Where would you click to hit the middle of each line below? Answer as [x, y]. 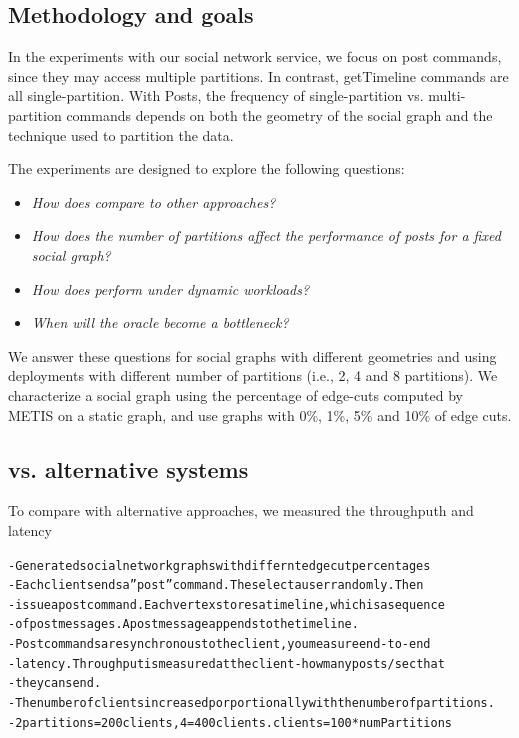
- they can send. [55, 683]
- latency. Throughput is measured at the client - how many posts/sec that [226, 663]
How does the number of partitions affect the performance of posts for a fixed [266, 235]
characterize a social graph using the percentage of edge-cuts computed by [235, 394]
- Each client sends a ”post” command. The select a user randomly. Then [216, 585]
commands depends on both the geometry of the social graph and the [279, 114]
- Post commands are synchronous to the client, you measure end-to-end [219, 644]
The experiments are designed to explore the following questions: [206, 168]
